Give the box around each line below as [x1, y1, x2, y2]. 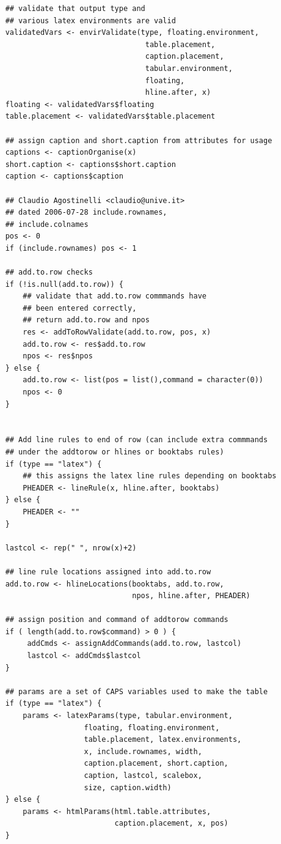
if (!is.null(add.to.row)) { [5, 279, 123, 289]
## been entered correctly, [23, 303, 137, 313]
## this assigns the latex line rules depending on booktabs [23, 472, 277, 481]
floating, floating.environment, [84, 723, 220, 732]
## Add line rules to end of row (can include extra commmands [5, 435, 268, 445]
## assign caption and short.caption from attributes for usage [5, 136, 272, 145]
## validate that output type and [5, 4, 145, 13]
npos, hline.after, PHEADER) [132, 591, 250, 601]
